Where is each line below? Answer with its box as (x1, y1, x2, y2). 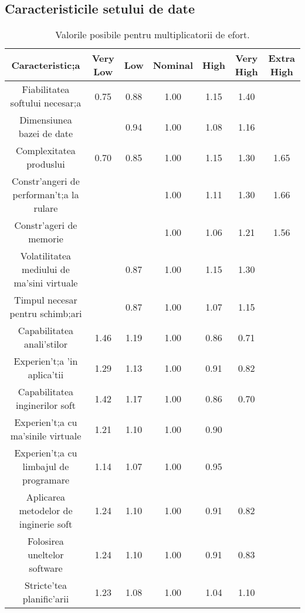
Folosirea (28, 534, 64, 548)
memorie (28, 232, 63, 246)
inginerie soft (19, 517, 73, 531)
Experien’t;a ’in (13, 354, 78, 368)
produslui (26, 157, 65, 171)
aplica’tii (28, 368, 64, 382)
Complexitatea (16, 144, 76, 158)
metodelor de (19, 504, 73, 518)
